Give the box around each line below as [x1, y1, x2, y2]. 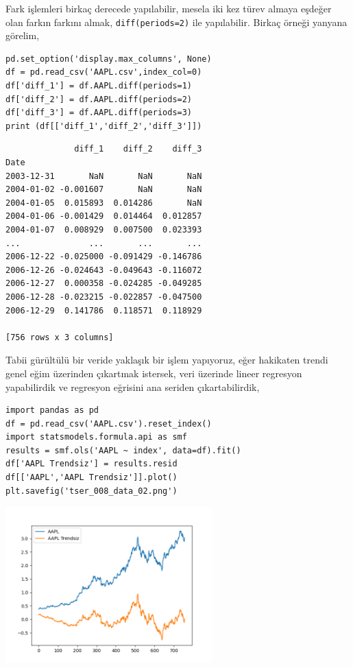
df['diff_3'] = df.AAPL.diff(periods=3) [5, 108, 193, 118]
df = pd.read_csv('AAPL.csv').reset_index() [5, 418, 212, 429]
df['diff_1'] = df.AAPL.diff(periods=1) [5, 81, 193, 91]
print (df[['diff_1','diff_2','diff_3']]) [5, 121, 202, 131]
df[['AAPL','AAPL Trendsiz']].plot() [5, 473, 178, 483]
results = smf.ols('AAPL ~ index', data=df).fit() [5, 445, 241, 455]
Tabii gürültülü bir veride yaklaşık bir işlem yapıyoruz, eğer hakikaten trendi [5, 353, 328, 367]
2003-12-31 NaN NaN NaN [5, 171, 202, 181]
